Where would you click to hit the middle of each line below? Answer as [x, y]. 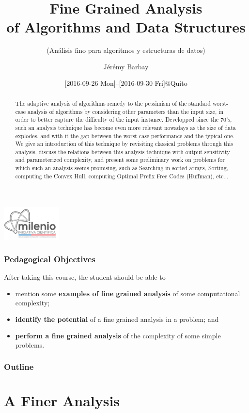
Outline [19, 366]
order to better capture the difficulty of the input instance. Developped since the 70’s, [124, 119]
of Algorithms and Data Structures [126, 27]
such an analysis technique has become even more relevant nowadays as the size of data [125, 127]
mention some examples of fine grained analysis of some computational [128, 293]
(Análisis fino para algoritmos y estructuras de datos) [126, 50]
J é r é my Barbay [126, 66]
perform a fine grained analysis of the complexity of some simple [118, 335]
